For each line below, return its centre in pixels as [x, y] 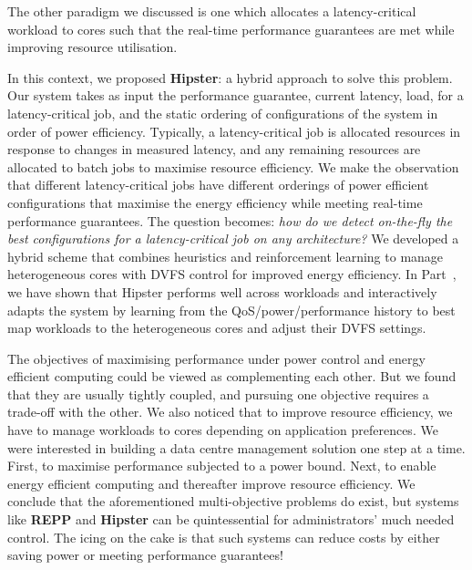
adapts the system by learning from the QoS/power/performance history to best [231, 310]
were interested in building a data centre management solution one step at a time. [236, 447]
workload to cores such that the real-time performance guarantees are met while [231, 29]
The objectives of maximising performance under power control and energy [216, 358]
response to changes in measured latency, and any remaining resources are [214, 149]
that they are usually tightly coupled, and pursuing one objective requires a [218, 394]
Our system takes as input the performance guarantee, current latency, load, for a [236, 95]
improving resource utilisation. [92, 47]
